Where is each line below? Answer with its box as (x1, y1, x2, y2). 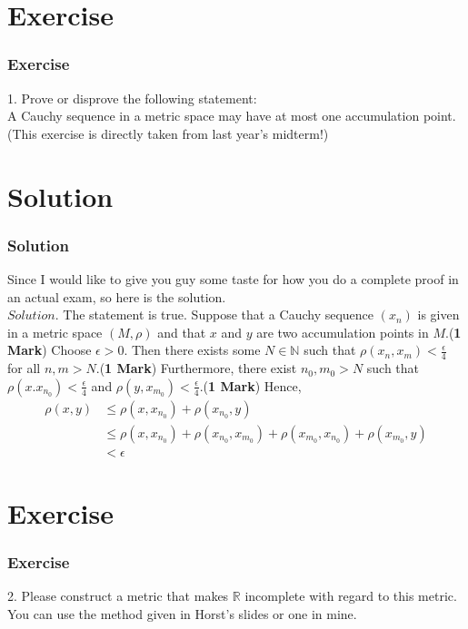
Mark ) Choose (7, 340, 92, 359)
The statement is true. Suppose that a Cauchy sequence (63, 305, 374, 324)
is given (417, 305, 460, 324)
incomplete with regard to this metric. (244, 586, 457, 605)
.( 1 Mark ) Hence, (199, 376, 302, 395)
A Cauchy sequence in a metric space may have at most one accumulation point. (7, 106, 456, 125)
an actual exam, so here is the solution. (7, 287, 226, 306)
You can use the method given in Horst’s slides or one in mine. (7, 604, 357, 624)
